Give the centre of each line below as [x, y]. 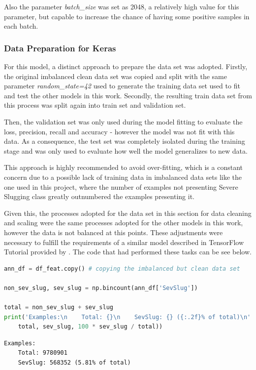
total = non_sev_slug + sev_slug [59, 308]
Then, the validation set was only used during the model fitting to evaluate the [123, 121]
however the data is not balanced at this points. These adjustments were [113, 232]
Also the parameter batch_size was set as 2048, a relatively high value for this [122, 6]
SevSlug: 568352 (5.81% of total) [74, 363]
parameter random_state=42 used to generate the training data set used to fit [122, 86]
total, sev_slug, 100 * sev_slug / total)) [90, 327]
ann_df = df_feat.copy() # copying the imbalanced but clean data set [122, 268]
